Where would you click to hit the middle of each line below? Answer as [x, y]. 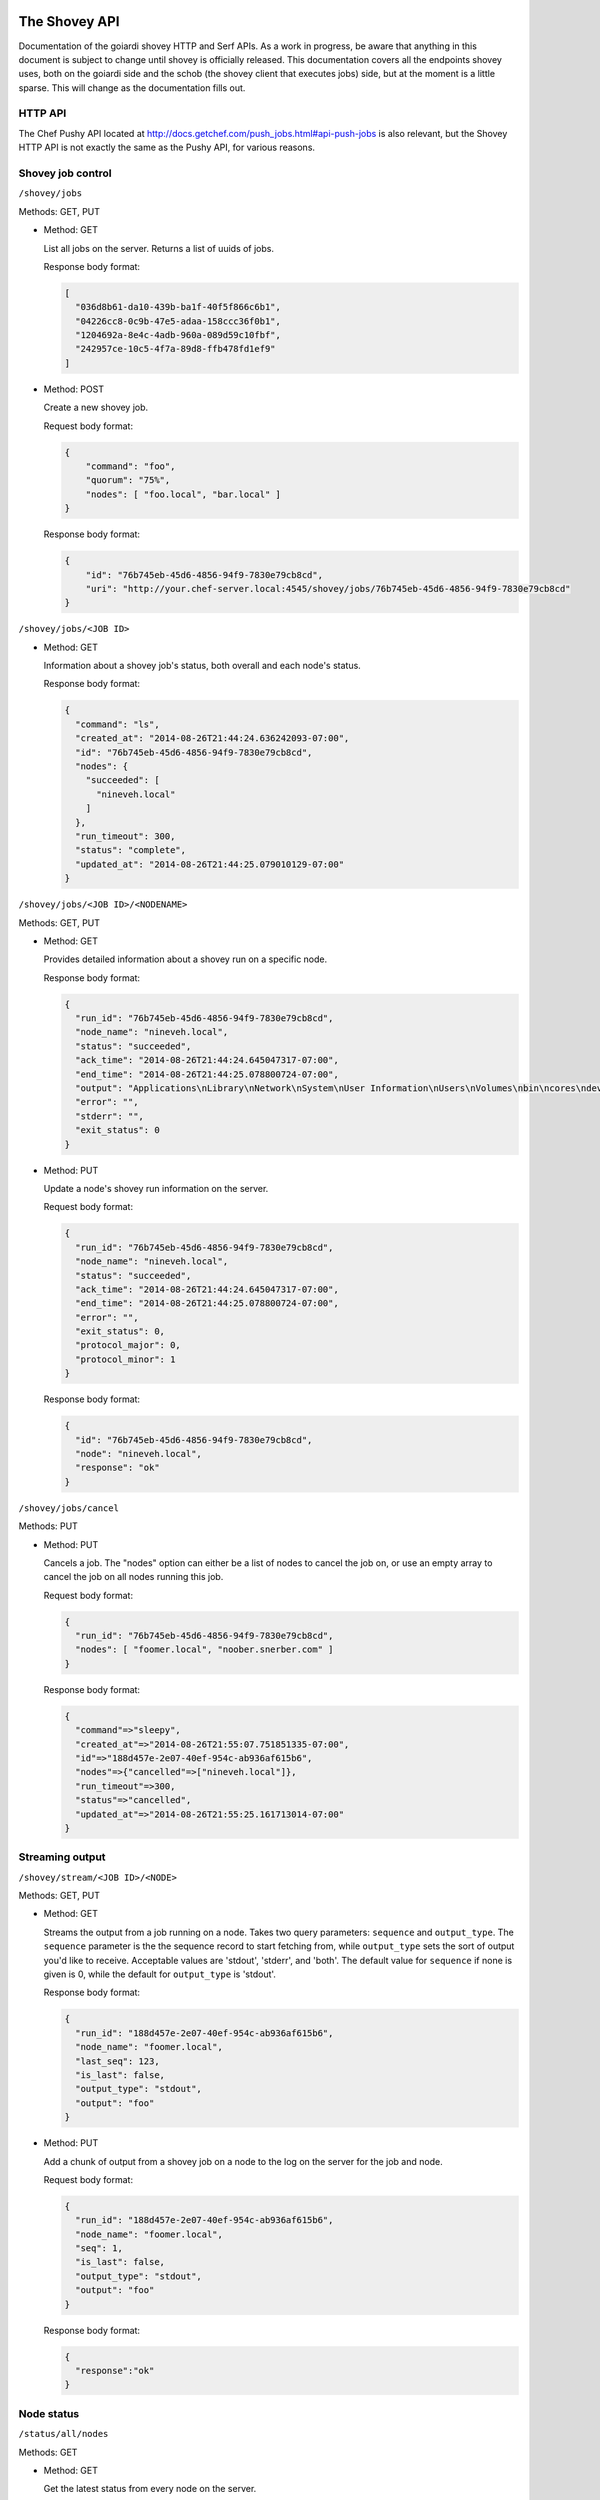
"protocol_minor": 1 [125, 1359]
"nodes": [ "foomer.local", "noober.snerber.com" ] [204, 1649]
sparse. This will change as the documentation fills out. [132, 87]
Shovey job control [65, 173]
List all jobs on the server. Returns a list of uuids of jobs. [159, 248]
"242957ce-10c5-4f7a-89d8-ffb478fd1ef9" [175, 349]
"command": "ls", [117, 724]
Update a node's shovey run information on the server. [156, 1188]
